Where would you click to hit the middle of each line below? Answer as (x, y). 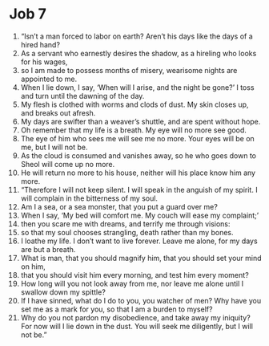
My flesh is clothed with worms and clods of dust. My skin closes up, (134, 104)
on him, (33, 267)
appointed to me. (49, 79)
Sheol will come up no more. (68, 164)
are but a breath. (48, 249)
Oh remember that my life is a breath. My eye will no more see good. (134, 130)
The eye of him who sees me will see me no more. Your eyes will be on (137, 138)
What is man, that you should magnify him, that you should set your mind (141, 258)
